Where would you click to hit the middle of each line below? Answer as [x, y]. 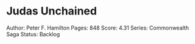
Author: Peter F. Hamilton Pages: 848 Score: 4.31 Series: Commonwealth [97, 28]
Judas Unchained [52, 11]
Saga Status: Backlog [33, 34]
